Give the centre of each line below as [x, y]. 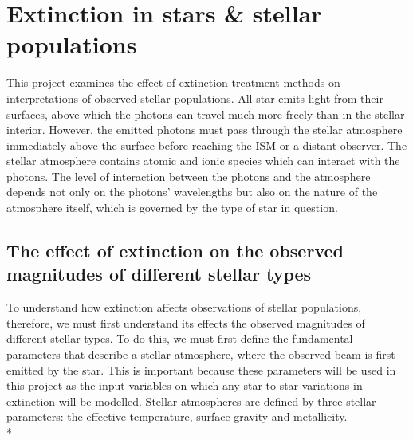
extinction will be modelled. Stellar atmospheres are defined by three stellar [191, 401]
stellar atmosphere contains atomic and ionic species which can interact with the [203, 161]
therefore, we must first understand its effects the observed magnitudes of [186, 322]
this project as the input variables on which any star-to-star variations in [185, 385]
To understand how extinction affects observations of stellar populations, [184, 307]
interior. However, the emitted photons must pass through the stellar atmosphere [205, 130]
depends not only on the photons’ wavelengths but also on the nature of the [192, 192]
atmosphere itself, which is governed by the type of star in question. [172, 208]
